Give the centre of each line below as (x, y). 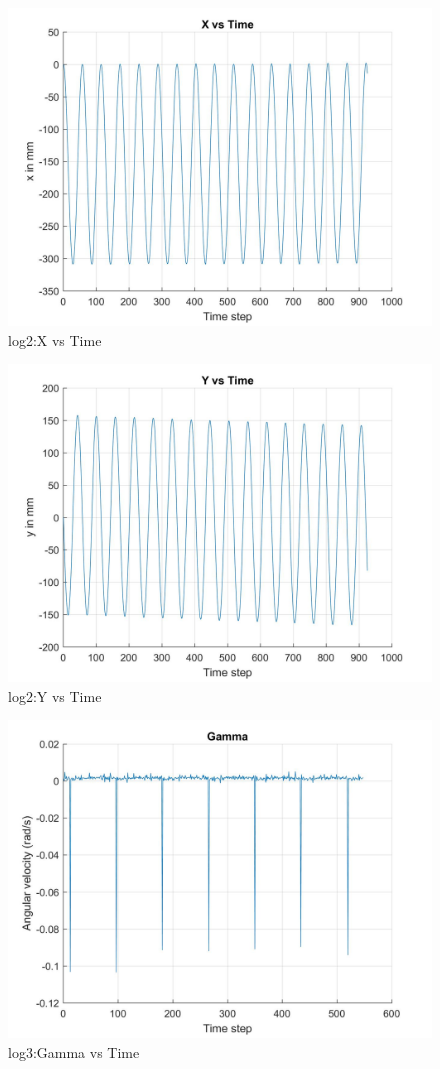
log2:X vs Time (55, 339)
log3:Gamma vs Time (74, 1051)
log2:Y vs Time (55, 695)
